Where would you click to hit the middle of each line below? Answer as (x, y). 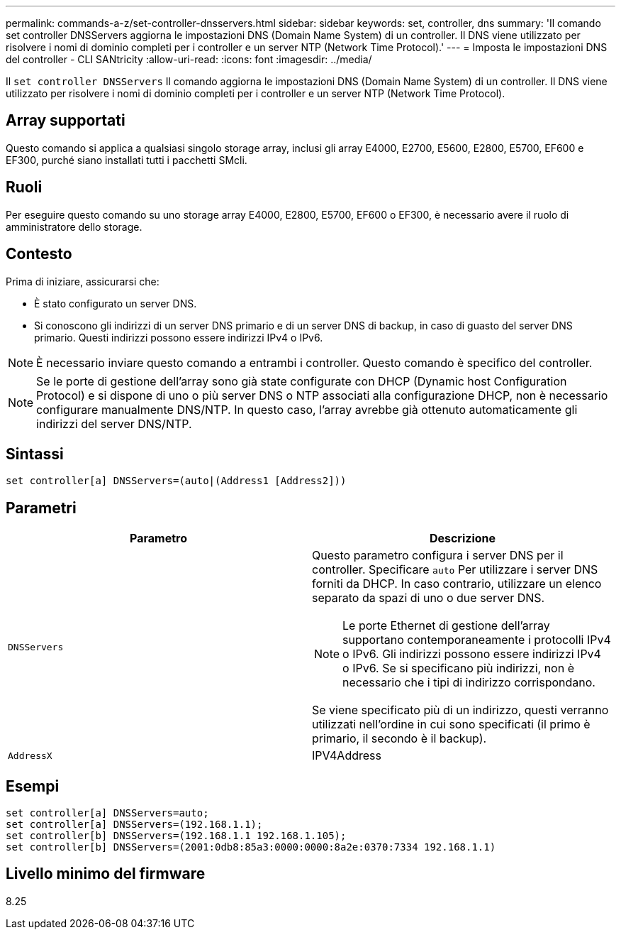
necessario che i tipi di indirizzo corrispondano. (469, 683)
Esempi (33, 786)
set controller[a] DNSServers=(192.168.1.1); (134, 825)
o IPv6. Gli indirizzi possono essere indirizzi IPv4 (472, 654)
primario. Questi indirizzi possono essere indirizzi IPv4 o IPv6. (179, 337)
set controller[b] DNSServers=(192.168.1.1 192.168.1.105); (176, 836)
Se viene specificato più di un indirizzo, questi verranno (460, 710)
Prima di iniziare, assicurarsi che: (83, 281)
